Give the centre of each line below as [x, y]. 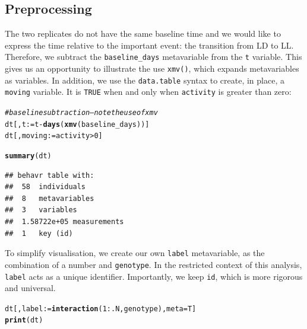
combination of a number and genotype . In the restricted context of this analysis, [153, 264]
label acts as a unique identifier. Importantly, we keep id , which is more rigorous [154, 276]
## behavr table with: [50, 175]
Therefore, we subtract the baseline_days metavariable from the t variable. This [153, 57]
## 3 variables [41, 210]
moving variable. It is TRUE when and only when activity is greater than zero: [148, 92]
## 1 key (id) [39, 233]
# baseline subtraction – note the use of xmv [81, 113]
